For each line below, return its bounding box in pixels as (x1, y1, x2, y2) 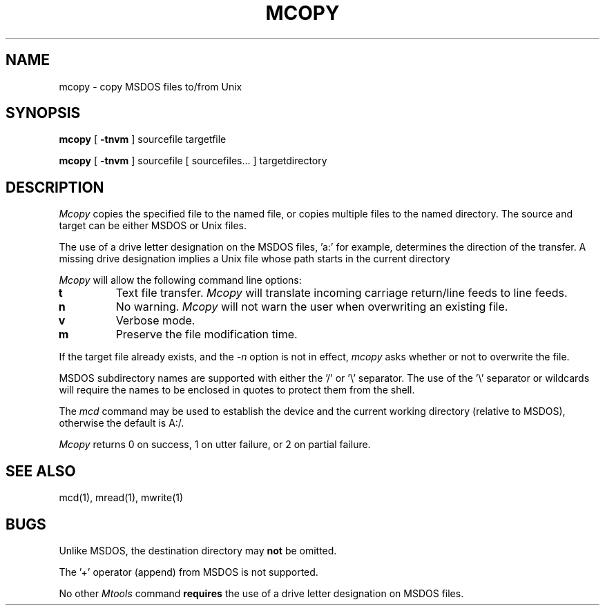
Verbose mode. (115, 313, 195, 328)
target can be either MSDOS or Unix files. (59, 220, 247, 232)
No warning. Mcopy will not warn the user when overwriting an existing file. (115, 300, 508, 314)
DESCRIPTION (6, 178, 104, 196)
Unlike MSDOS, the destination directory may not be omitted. (59, 544, 337, 556)
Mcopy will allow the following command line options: (59, 274, 302, 287)
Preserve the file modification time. (115, 327, 298, 342)
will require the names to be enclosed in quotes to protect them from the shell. (59, 384, 415, 396)
